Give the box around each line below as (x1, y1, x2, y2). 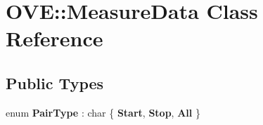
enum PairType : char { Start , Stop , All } (6, 105, 200, 119)
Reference (6, 24, 103, 53)
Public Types (6, 72, 104, 93)
